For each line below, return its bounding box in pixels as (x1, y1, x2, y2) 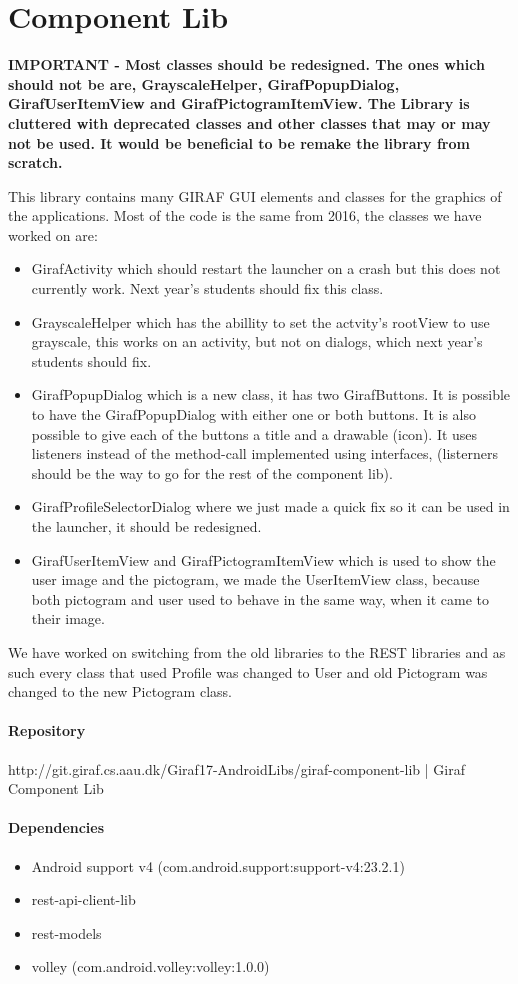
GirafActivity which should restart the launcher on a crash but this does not (31, 258, 501, 279)
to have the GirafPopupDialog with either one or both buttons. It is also (31, 404, 477, 425)
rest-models (31, 922, 102, 943)
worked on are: (8, 224, 98, 245)
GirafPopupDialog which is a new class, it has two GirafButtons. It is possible (31, 384, 511, 405)
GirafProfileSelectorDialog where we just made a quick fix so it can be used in (31, 496, 510, 517)
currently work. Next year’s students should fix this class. (31, 278, 384, 299)
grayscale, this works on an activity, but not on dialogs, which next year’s (31, 331, 483, 352)
